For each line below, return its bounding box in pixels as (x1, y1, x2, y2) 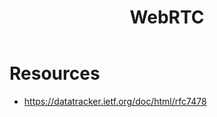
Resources (9, 62, 101, 85)
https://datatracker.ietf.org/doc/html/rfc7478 (23, 95, 207, 107)
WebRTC (129, 6, 205, 29)
